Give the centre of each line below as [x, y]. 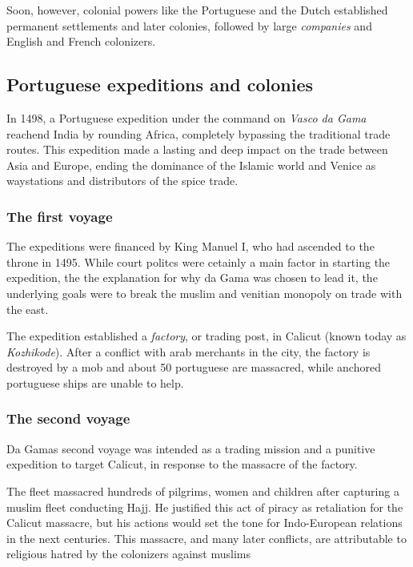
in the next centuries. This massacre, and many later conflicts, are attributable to [206, 538]
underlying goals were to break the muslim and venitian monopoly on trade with [204, 293]
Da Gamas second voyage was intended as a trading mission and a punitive [191, 448]
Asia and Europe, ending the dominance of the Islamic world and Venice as [191, 165]
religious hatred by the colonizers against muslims [128, 554]
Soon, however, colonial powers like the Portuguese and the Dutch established [197, 10]
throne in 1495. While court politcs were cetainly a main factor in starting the [198, 261]
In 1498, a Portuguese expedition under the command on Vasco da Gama [186, 117]
